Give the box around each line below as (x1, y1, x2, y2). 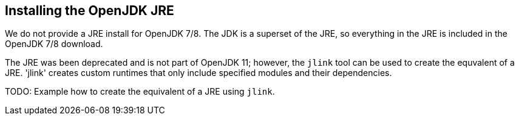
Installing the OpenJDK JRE (5, 3, 174, 18)
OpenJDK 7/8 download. (5, 39, 103, 49)
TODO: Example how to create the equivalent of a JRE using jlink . (5, 86, 275, 97)
